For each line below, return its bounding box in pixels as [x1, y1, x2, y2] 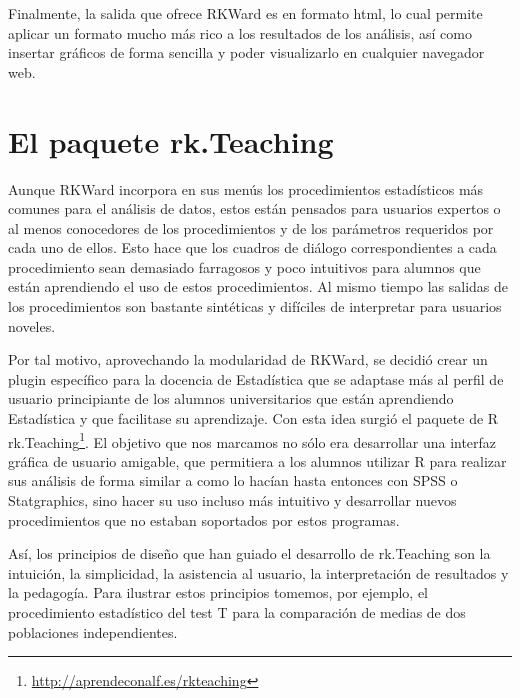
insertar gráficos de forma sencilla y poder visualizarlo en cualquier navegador [8, 42, 485, 63]
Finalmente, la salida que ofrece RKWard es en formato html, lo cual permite [8, 3, 483, 23]
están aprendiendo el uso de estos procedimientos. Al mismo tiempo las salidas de [8, 276, 509, 297]
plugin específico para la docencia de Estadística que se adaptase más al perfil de [8, 368, 504, 389]
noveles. [8, 315, 56, 336]
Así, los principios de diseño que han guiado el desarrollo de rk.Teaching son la [8, 543, 491, 564]
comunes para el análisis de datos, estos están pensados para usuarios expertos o [8, 198, 501, 219]
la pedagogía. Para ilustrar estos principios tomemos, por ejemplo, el [8, 582, 428, 603]
